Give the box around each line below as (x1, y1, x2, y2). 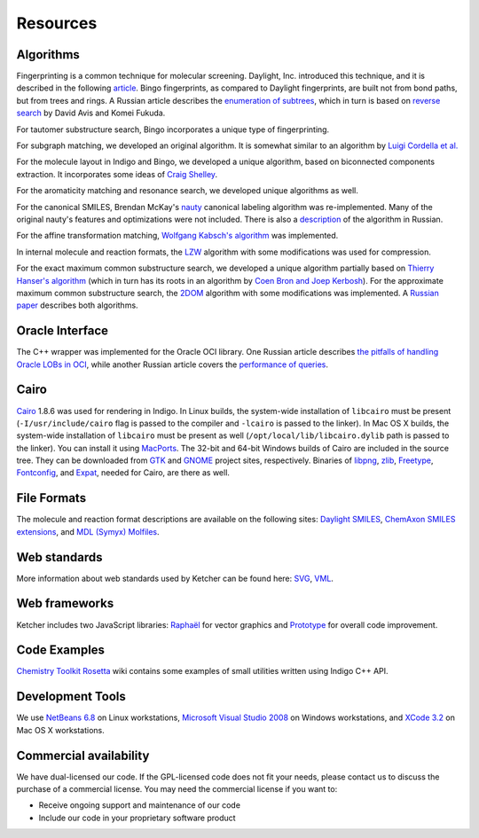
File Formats (16, 490, 87, 505)
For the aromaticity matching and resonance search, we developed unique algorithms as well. (16, 185, 358, 196)
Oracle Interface (16, 324, 109, 339)
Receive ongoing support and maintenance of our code (38, 800, 241, 811)
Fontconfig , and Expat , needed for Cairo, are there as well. (16, 467, 231, 478)
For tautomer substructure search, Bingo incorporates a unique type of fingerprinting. (16, 124, 330, 135)
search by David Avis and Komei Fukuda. (16, 107, 166, 119)
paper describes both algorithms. (16, 300, 138, 310)
